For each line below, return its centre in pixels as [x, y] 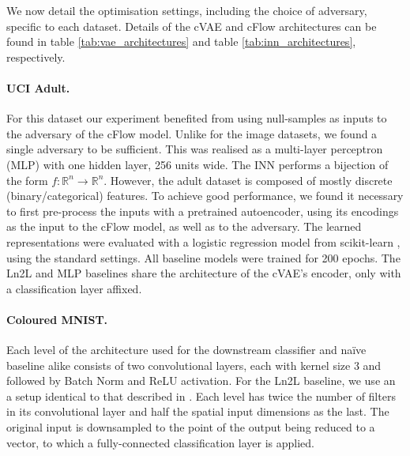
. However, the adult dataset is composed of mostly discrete [248, 180]
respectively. [36, 57]
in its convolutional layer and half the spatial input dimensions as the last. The [198, 411]
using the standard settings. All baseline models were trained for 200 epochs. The [203, 257]
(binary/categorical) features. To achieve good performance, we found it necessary [205, 196]
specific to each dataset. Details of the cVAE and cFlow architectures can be [192, 26]
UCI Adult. [38, 87]
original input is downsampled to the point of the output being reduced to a [191, 427]
